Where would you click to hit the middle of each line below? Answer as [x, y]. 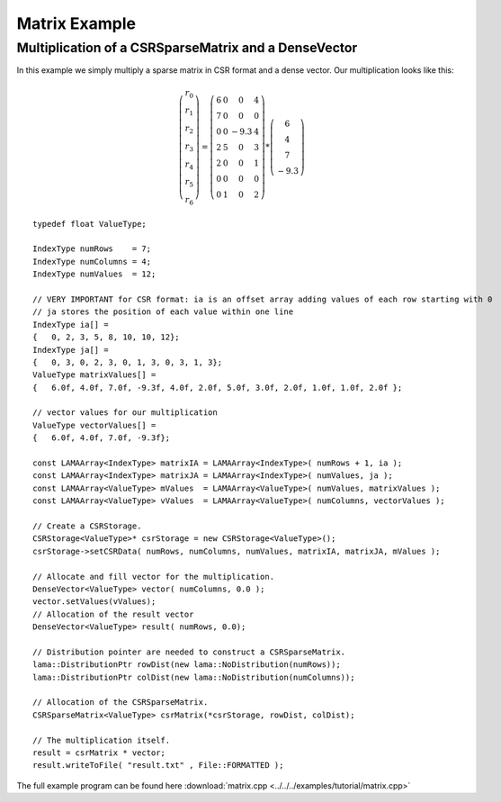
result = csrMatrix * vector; [99, 753]
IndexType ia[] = [71, 324]
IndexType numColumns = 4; [92, 261]
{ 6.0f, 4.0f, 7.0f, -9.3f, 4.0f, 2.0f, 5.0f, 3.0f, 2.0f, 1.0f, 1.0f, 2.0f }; [218, 387]
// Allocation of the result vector [113, 614]
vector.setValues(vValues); [94, 602]
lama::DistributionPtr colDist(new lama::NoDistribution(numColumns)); [194, 677]
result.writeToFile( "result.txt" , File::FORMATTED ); [158, 766]
